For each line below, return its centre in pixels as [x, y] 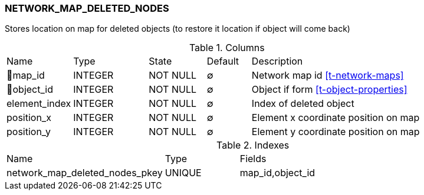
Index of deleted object [303, 104]
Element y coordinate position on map [336, 132]
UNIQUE [183, 173]
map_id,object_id [277, 173]
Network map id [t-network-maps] [328, 75]
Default [223, 61]
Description [277, 61]
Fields [253, 159]
